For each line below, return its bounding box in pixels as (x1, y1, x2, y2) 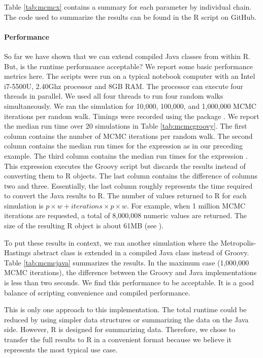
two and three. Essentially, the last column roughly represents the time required (4, 180, 253, 191)
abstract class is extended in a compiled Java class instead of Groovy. (33, 247, 249, 258)
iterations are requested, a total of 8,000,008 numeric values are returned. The (4, 210, 247, 221)
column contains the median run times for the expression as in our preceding (4, 140, 243, 151)
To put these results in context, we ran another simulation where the (4, 237, 218, 248)
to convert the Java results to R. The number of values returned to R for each (4, 190, 247, 201)
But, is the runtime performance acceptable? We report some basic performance (4, 61, 253, 71)
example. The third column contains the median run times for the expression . (4, 150, 248, 161)
